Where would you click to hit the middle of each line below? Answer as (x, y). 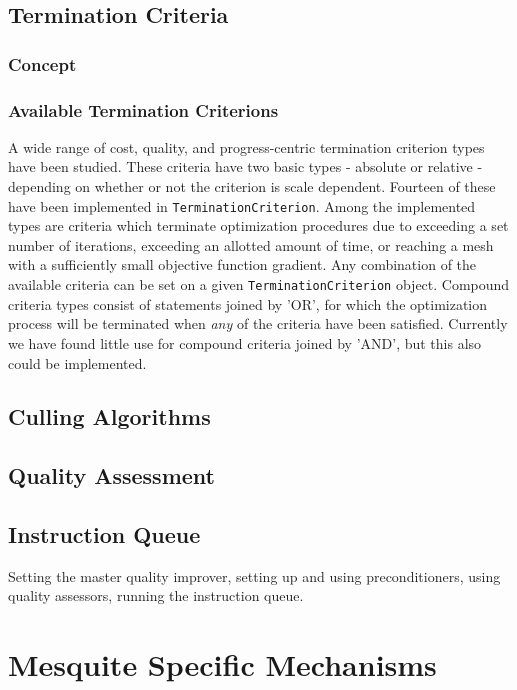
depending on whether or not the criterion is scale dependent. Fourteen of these (252, 186)
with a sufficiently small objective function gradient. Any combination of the (242, 264)
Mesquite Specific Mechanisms (222, 664)
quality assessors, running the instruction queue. (156, 595)
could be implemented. (77, 362)
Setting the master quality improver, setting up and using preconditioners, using (254, 575)
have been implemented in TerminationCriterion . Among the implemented (242, 205)
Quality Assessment (111, 475)
